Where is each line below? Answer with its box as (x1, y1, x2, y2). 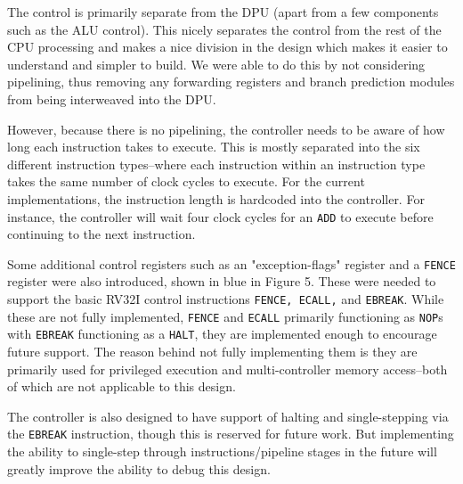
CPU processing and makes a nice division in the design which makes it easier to (7, 37, 448, 56)
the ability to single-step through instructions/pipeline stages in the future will (7, 442, 437, 461)
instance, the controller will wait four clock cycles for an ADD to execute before (7, 207, 434, 226)
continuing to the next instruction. (7, 225, 196, 243)
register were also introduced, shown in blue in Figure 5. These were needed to (7, 272, 436, 291)
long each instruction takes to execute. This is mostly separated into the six (7, 137, 420, 156)
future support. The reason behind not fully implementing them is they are (7, 342, 418, 360)
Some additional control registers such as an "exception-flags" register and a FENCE (7, 254, 456, 273)
